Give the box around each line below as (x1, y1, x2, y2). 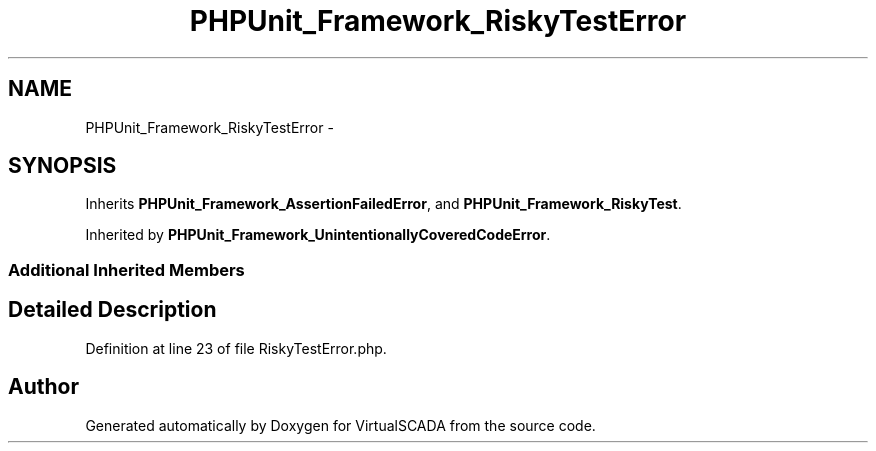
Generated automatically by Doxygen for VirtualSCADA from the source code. (85, 416, 596, 434)
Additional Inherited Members (8, 259, 245, 280)
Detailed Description (8, 297, 217, 323)
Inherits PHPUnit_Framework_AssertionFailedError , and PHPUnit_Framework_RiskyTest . (85, 195, 682, 213)
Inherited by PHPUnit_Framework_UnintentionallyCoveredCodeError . (85, 226, 551, 244)
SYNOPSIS (8, 153, 117, 179)
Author (8, 374, 79, 400)
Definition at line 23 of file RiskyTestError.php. (85, 339, 387, 357)
